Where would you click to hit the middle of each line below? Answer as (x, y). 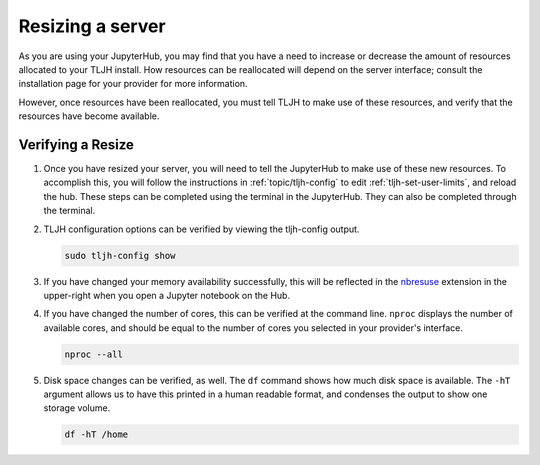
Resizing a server (92, 26)
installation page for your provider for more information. (133, 84)
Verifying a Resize (76, 144)
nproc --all (94, 354)
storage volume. (77, 408)
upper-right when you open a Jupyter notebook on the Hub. (166, 295)
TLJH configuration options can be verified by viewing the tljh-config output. (201, 229)
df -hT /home (96, 434)
